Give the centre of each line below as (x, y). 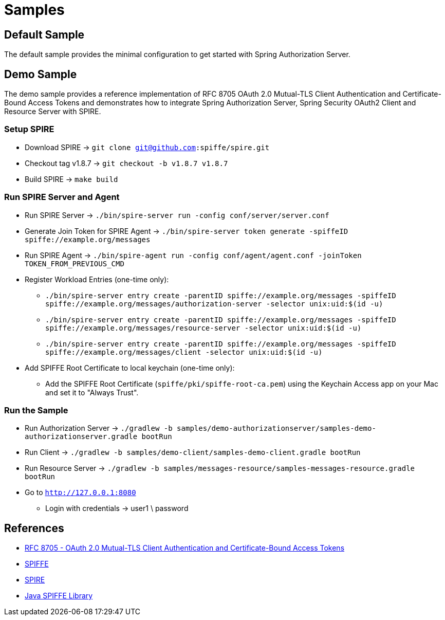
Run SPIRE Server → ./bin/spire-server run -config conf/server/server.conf (177, 215)
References (34, 528)
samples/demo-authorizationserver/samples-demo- (276, 428)
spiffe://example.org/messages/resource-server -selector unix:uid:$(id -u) (203, 328)
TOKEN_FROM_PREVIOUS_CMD (75, 263)
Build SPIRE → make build (71, 179)
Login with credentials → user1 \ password (117, 508)
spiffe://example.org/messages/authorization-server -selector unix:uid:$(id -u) (214, 304)
